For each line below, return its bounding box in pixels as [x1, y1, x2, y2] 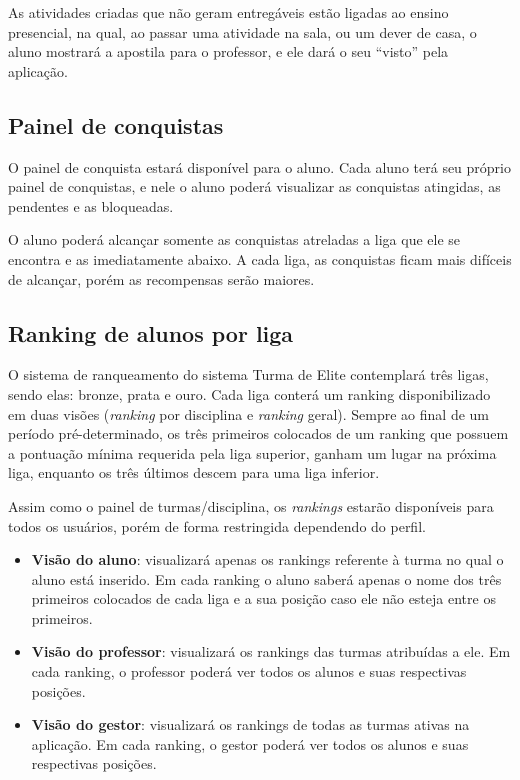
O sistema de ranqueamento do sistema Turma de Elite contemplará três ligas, [8, 364, 489, 385]
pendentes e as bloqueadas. [8, 195, 174, 216]
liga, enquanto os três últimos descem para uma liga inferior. [8, 462, 380, 483]
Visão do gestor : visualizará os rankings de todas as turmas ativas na [31, 714, 470, 735]
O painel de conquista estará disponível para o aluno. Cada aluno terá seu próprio [8, 156, 511, 177]
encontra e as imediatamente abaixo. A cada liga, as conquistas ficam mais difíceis [8, 248, 512, 269]
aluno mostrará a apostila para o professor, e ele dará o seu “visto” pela [8, 41, 449, 62]
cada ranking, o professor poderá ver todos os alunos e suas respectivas [31, 661, 467, 682]
